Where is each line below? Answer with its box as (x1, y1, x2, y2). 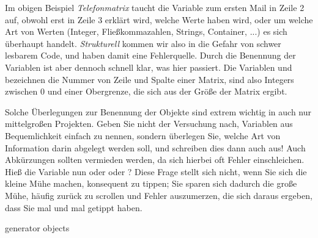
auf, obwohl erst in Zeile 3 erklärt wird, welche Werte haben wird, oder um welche (5, 13, 313, 26)
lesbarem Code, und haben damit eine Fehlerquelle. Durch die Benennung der (5, 49, 296, 62)
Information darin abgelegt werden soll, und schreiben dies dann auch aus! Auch (5, 141, 306, 154)
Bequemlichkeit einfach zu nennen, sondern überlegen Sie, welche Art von (5, 129, 281, 142)
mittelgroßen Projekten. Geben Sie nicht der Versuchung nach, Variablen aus (5, 117, 293, 130)
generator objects (5, 222, 70, 234)
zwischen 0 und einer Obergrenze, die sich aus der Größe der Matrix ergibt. (5, 85, 287, 98)
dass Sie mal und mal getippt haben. (5, 201, 142, 214)
